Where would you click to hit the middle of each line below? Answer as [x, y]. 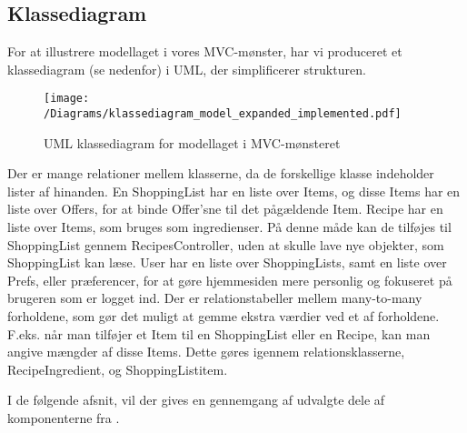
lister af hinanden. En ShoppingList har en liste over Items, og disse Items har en [234, 191]
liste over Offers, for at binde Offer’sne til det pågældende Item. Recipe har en [225, 209]
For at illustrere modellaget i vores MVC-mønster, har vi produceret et [205, 51]
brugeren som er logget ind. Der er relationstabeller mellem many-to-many [215, 298]
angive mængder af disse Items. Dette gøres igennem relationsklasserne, [206, 352]
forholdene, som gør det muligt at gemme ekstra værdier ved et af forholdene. [224, 316]
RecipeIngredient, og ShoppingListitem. [118, 369]
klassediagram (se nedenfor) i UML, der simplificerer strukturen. [187, 69]
